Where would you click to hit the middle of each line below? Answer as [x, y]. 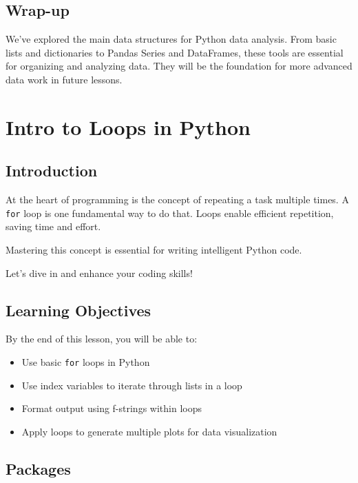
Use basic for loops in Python [86, 361]
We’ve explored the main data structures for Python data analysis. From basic [171, 39]
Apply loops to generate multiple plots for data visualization [149, 431]
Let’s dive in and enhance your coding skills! [99, 273]
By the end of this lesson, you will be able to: [102, 339]
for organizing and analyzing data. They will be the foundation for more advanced [179, 66]
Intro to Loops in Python [128, 126]
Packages [38, 468]
